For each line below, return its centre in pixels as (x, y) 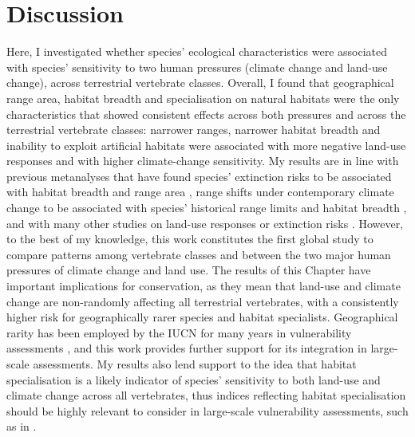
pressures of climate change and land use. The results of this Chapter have (189, 270)
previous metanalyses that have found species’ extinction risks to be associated (199, 176)
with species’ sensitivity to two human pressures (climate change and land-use (197, 67)
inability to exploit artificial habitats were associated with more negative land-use (206, 145)
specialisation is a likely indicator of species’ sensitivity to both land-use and (194, 379)
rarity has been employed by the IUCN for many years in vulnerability (179, 332)
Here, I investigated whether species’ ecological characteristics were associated (197, 51)
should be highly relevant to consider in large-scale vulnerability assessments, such (207, 410)
